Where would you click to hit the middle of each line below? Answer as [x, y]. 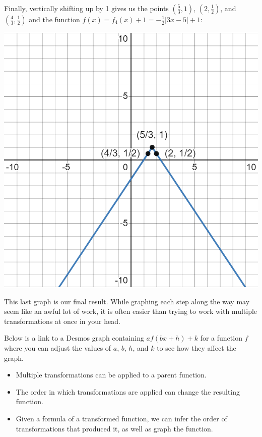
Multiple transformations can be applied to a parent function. [111, 375]
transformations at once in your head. [62, 321]
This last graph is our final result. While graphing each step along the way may [127, 301]
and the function [54, 19]
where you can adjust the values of [58, 347]
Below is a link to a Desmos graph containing [74, 338]
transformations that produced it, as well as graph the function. [114, 428]
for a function [221, 338]
